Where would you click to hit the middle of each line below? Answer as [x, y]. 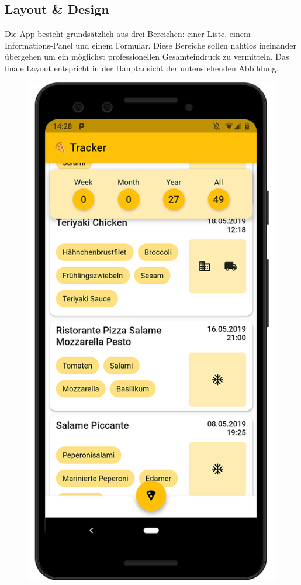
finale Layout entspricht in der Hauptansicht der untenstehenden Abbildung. [142, 68]
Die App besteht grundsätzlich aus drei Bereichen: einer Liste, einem [128, 34]
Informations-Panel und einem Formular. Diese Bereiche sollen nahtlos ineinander [151, 45]
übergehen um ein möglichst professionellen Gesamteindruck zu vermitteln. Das [147, 56]
